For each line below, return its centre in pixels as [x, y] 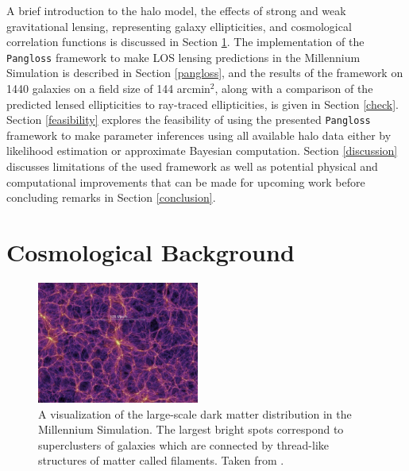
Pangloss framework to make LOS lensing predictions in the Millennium [183, 57]
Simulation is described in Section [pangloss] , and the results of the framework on [205, 73]
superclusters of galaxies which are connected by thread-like [184, 444]
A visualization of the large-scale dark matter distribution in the [195, 413]
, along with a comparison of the [294, 89]
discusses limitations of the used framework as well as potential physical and [192, 166]
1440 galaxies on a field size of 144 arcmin [108, 89]
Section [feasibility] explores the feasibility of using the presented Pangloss [189, 120]
